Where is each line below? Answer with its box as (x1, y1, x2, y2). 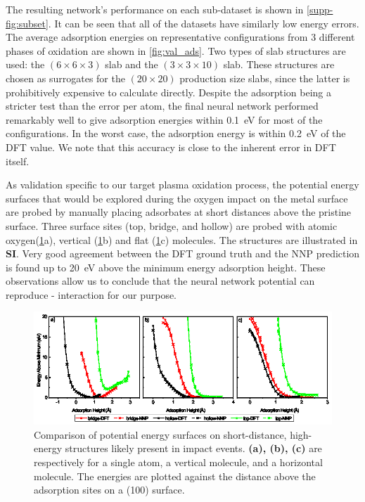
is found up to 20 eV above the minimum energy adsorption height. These (6, 259, 326, 274)
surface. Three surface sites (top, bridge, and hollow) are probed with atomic (6, 218, 338, 233)
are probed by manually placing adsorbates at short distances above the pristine (6, 205, 352, 219)
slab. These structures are (223, 57, 335, 72)
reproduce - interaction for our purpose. (6, 287, 177, 302)
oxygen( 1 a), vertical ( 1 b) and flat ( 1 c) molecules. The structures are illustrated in (6, 232, 358, 247)
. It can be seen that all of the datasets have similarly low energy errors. (48, 15, 359, 30)
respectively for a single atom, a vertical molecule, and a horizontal (34, 455, 323, 470)
